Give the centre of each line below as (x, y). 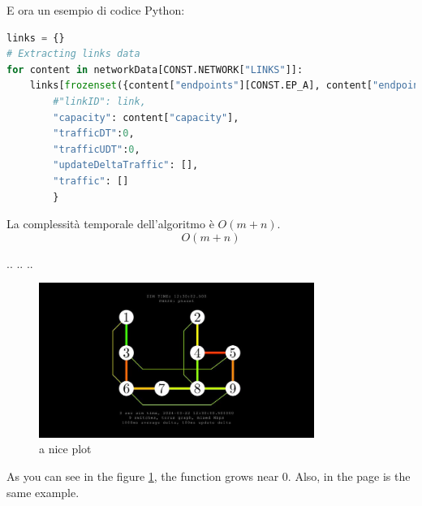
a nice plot (65, 449)
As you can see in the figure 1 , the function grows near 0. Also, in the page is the (209, 476)
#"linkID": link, (99, 101)
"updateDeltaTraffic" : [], (126, 165)
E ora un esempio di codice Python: (96, 10)
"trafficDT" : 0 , (94, 134)
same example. (43, 492)
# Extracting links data (73, 54)
